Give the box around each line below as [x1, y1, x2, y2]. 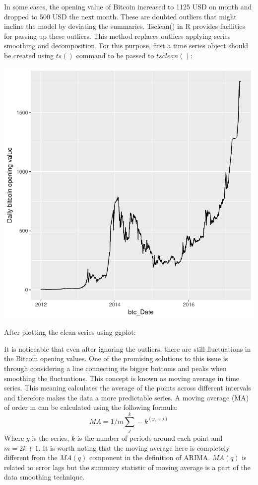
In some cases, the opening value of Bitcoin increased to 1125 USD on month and [4, 1, 252, 11]
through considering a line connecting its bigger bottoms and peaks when [4, 363, 227, 373]
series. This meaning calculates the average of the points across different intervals [4, 383, 251, 393]
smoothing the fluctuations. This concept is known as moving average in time [4, 373, 240, 383]
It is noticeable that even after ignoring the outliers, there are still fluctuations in [4, 343, 251, 354]
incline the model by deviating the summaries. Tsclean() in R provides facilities [4, 21, 245, 31]
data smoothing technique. [4, 472, 85, 482]
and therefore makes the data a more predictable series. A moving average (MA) [4, 392, 249, 402]
